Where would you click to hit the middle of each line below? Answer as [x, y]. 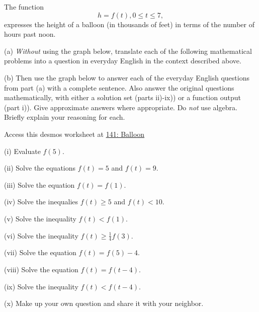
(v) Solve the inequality [40, 218]
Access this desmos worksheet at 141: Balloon [74, 134]
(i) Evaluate [22, 151]
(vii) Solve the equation [40, 252]
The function [24, 7]
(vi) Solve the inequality [41, 235]
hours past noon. [30, 34]
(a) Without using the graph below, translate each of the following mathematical [128, 51]
